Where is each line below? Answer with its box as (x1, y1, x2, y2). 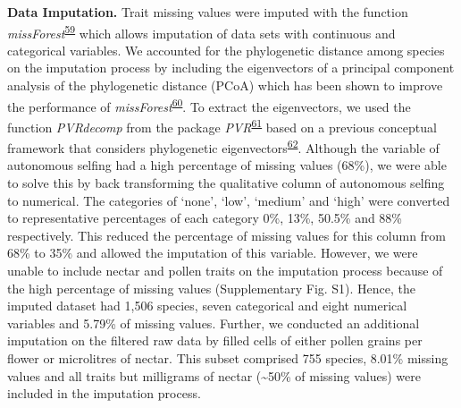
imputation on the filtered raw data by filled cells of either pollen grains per (7, 331, 423, 350)
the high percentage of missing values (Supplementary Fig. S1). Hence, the (7, 278, 416, 297)
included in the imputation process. (7, 384, 201, 403)
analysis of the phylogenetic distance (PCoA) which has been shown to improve (7, 76, 443, 95)
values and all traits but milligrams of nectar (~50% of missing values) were (7, 366, 421, 385)
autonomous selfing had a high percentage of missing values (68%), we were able (7, 156, 447, 174)
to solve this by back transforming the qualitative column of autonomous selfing (7, 173, 445, 191)
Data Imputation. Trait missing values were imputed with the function (7, 3, 408, 21)
